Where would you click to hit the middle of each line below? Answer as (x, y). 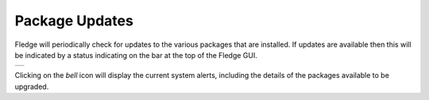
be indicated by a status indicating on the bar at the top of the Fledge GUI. (136, 55)
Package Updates (74, 21)
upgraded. (32, 87)
